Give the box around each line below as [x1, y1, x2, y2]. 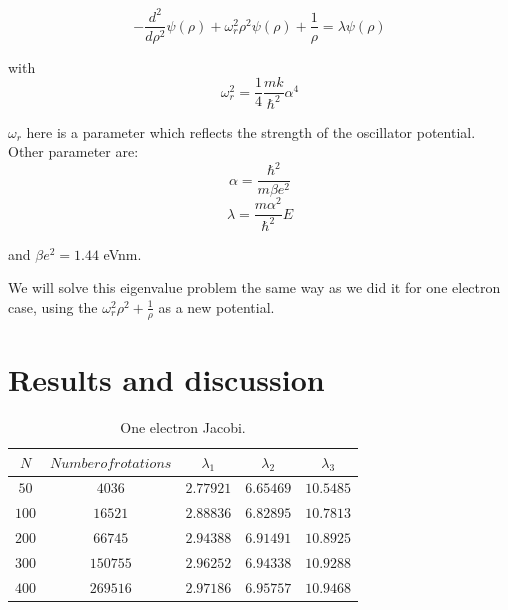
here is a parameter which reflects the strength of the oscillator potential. [26, 121, 476, 142]
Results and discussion [8, 359, 325, 399]
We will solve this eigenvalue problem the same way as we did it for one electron [8, 277, 501, 298]
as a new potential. [158, 296, 275, 317]
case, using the [8, 296, 98, 317]
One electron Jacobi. [120, 416, 246, 437]
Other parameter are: [8, 141, 139, 162]
